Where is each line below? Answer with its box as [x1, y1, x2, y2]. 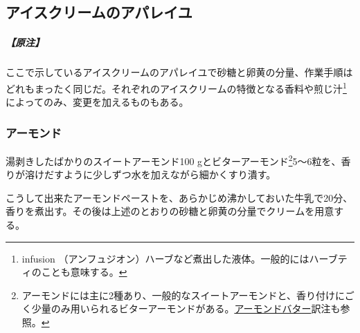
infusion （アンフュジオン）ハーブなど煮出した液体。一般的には [21, 251, 309, 265]
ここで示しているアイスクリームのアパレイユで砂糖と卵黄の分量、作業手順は [6, 65, 353, 79]
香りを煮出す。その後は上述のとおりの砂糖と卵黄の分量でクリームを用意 [6, 204, 334, 218]
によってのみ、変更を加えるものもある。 [6, 95, 189, 109]
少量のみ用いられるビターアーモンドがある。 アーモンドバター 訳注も [31, 301, 341, 316]
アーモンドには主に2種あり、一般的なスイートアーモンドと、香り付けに [21, 287, 345, 302]
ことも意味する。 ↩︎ [41, 265, 127, 279]
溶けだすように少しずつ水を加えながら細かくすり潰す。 [24, 167, 276, 182]
